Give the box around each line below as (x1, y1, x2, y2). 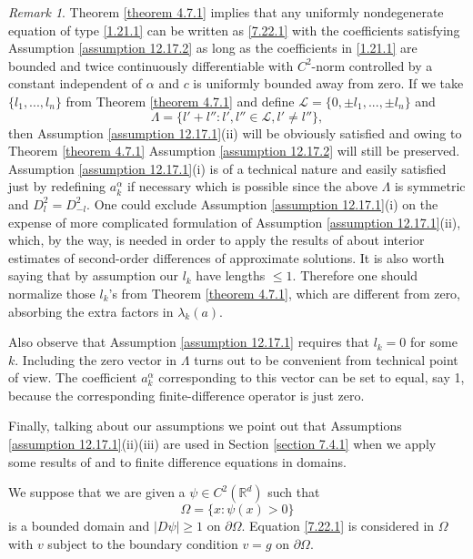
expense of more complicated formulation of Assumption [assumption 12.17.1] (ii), (8, 212, 461, 231)
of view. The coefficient (8, 368, 137, 387)
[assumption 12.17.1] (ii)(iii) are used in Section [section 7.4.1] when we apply (8, 434, 437, 453)
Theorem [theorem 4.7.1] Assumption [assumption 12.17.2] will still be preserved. (8, 141, 460, 160)
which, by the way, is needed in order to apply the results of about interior (8, 230, 425, 249)
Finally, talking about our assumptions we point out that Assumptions (8, 416, 402, 435)
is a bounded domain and (8, 516, 150, 535)
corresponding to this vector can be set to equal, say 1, (158, 368, 465, 387)
